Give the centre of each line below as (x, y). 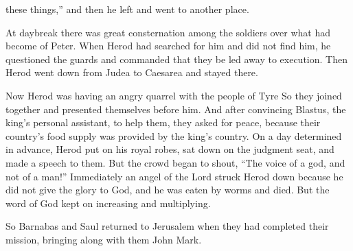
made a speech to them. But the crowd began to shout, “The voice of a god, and (175, 162)
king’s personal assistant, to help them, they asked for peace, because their (163, 122)
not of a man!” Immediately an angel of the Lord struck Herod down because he (174, 176)
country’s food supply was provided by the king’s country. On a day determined (174, 135)
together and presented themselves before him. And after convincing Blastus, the (176, 109)
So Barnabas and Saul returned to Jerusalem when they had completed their (167, 226)
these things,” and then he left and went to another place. (127, 9)
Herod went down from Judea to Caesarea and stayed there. (132, 72)
